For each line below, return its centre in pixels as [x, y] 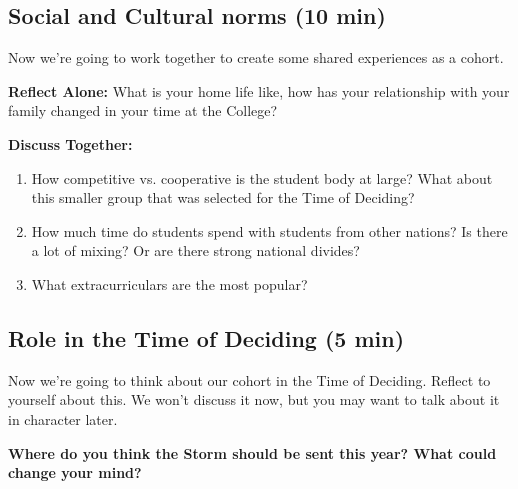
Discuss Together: [70, 143]
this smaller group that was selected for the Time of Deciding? [223, 197]
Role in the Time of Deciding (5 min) [206, 337]
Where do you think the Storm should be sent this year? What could [252, 452]
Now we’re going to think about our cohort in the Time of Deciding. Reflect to [249, 379]
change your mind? [75, 472]
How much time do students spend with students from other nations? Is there [269, 230]
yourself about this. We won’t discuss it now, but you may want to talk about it [254, 399]
